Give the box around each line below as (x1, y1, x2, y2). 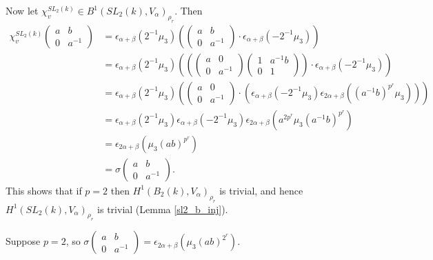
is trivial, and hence (219, 183, 303, 197)
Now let (6, 3, 39, 17)
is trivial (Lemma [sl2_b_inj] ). (97, 201, 228, 216)
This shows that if (6, 183, 82, 197)
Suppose (6, 234, 41, 248)
